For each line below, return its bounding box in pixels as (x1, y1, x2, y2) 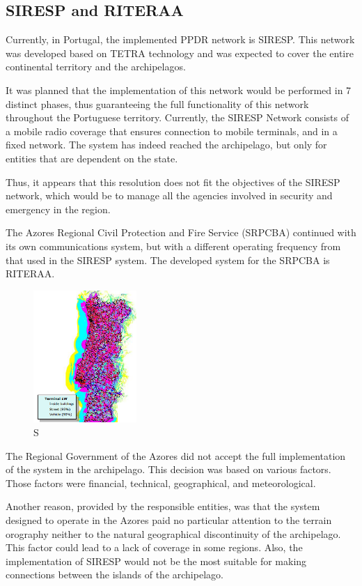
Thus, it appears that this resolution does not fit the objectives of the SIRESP (6, 174, 340, 189)
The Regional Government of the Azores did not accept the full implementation (6, 448, 346, 463)
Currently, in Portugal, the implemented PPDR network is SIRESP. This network (6, 32, 355, 47)
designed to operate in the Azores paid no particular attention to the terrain (6, 513, 332, 527)
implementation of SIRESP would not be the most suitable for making (6, 553, 307, 568)
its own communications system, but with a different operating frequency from (6, 238, 341, 253)
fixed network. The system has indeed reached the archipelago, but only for (6, 137, 327, 152)
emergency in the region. (6, 201, 111, 216)
